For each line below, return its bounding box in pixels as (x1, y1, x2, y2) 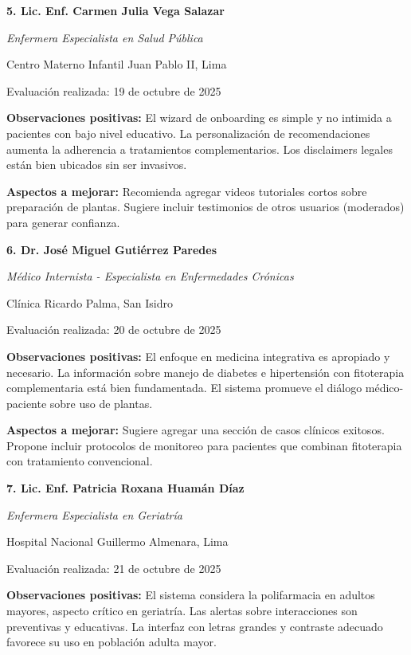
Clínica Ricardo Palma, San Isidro (6, 294, 174, 311)
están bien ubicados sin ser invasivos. (6, 156, 187, 173)
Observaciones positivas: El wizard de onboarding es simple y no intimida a (6, 109, 392, 126)
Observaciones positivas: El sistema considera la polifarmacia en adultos (6, 586, 375, 603)
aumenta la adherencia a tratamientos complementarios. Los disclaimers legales (6, 140, 393, 157)
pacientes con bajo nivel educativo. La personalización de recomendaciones (6, 124, 370, 141)
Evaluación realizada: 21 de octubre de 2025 (6, 559, 221, 576)
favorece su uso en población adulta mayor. (6, 633, 217, 650)
